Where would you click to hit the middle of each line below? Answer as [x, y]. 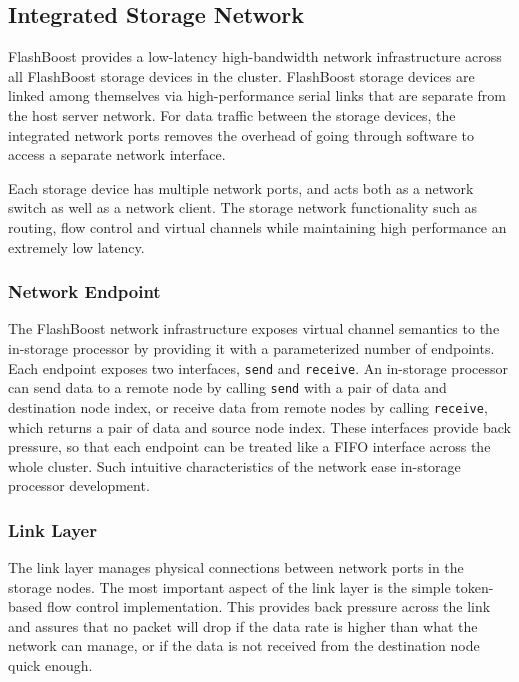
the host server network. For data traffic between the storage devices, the [232, 114]
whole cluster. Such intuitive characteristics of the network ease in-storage [234, 465]
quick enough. [50, 665]
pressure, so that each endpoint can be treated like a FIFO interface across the [249, 446]
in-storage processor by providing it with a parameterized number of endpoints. [251, 347]
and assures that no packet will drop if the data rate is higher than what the [243, 625]
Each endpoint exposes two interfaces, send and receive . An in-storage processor [258, 367]
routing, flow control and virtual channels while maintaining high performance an [257, 226]
